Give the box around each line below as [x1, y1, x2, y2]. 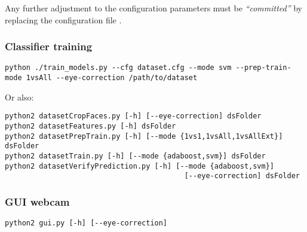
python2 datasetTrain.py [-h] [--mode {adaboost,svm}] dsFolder [5, 151, 266, 160]
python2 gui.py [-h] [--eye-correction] [5, 219, 168, 228]
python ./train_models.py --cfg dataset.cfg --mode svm [5, 63, 232, 72]
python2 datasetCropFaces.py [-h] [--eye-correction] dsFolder [5, 112, 262, 121]
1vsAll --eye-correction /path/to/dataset [26, 74, 198, 83]
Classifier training [5, 39, 93, 54]
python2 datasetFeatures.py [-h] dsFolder [5, 121, 176, 130]
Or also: [5, 90, 34, 103]
